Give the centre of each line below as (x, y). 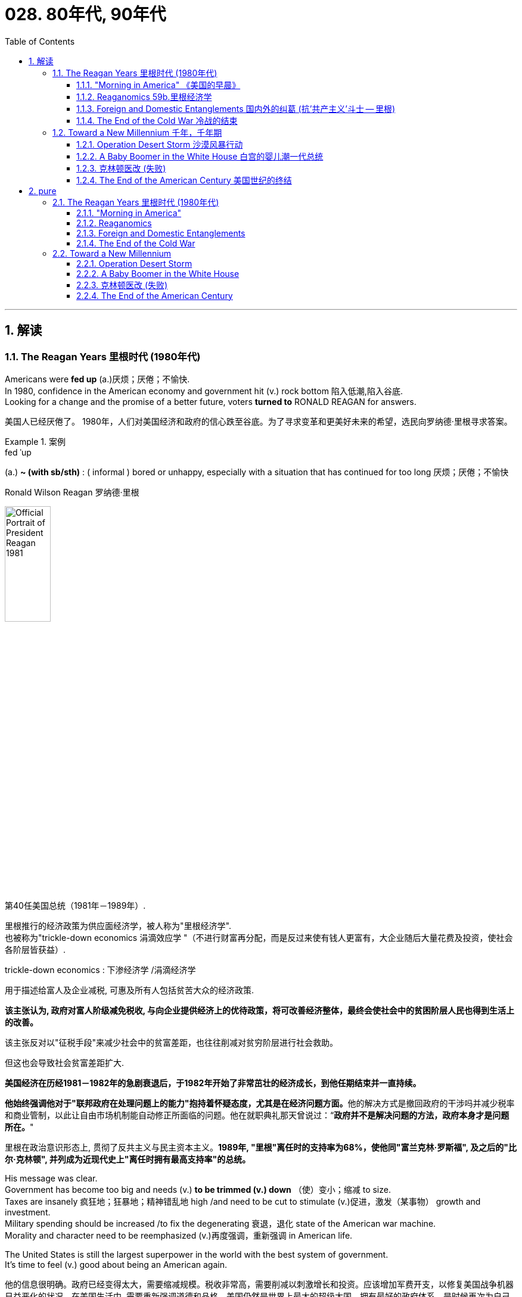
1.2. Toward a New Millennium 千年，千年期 (137, 132)
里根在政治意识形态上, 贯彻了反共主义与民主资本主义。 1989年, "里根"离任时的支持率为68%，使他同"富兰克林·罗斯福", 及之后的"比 (261, 1147)
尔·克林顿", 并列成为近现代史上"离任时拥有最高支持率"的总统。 (128, 1159)
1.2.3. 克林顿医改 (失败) (121, 168)
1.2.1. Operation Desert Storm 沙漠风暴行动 (160, 144)
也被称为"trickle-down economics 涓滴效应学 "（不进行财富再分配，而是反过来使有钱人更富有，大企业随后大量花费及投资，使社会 (259, 937)
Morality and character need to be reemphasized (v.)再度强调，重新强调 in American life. (179, 1235)
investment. (28, 1212)
